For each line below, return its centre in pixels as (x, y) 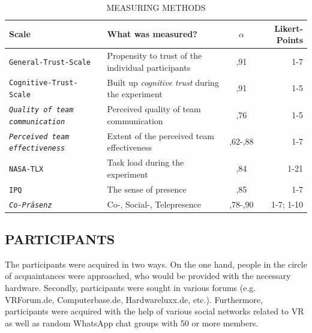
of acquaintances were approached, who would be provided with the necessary (148, 276)
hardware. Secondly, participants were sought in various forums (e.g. (130, 288)
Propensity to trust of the (154, 55)
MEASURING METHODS (156, 7)
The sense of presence (147, 189)
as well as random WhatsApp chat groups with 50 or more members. (132, 322)
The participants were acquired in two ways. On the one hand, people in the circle (156, 264)
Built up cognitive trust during (163, 82)
